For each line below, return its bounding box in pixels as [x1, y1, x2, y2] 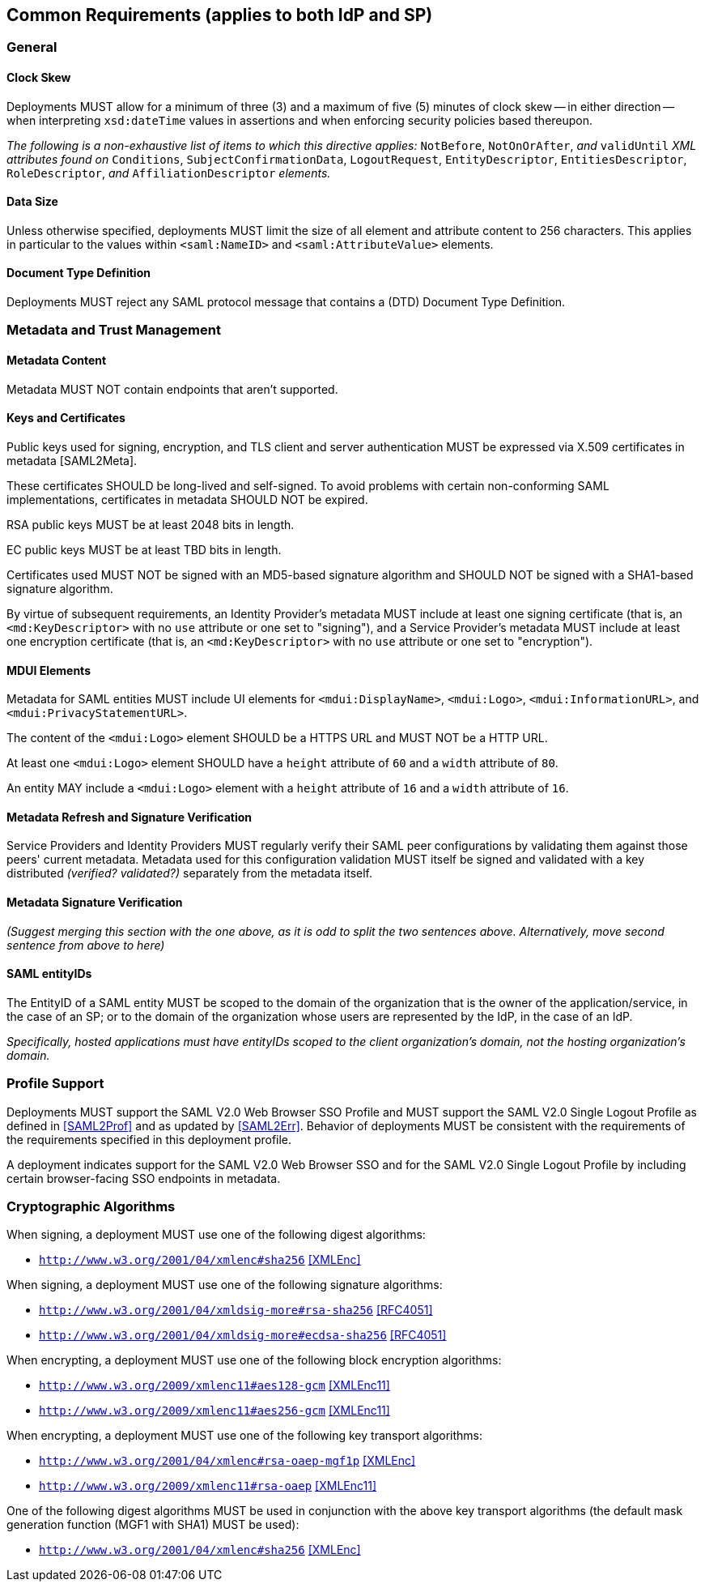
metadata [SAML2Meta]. [6, 453, 138, 467]
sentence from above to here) [6, 937, 165, 952]
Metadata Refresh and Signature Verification [6, 809, 252, 824]
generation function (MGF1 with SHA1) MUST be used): [6, 1518, 299, 1532]
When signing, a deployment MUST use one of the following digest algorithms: [6, 1227, 426, 1242]
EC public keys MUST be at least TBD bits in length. [6, 542, 282, 557]
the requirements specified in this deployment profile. [6, 1132, 292, 1146]
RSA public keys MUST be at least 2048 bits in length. [6, 517, 295, 531]
